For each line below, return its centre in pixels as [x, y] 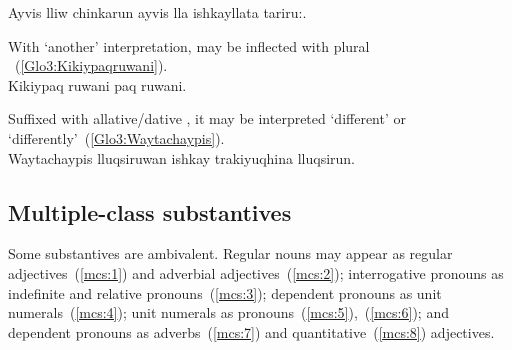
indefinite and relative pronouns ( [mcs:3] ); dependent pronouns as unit [225, 292]
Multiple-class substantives [150, 211]
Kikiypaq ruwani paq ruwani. [97, 84]
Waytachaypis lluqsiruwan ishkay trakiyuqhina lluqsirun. [182, 157]
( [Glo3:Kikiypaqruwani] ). [91, 65]
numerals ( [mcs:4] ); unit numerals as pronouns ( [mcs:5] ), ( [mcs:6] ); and [228, 312]
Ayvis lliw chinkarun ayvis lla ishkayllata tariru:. [157, 12]
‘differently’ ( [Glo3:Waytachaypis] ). [116, 137]
